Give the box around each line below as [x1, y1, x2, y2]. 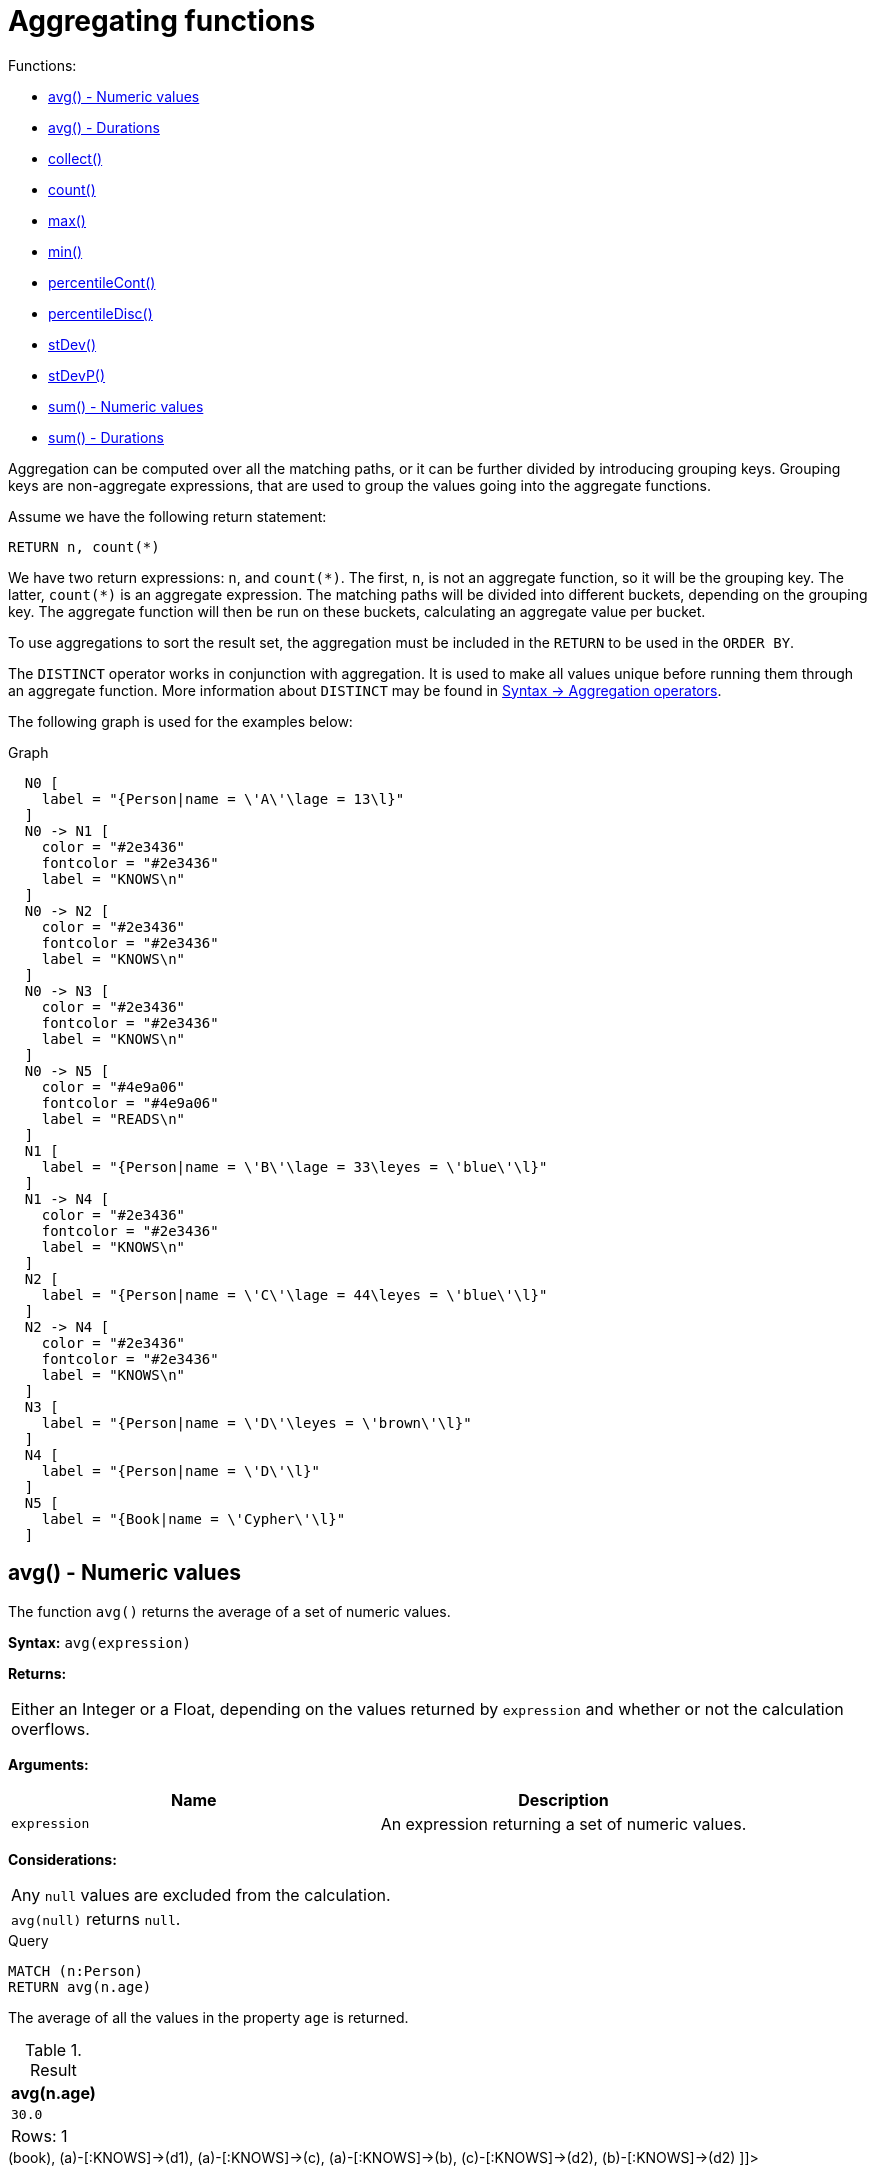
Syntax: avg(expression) [8, 1633, 191, 1651]
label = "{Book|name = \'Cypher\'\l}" [41, 1510, 346, 1527]
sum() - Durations [48, 428, 164, 446]
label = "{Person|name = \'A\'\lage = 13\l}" [41, 790, 405, 807]
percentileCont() [48, 273, 156, 291]
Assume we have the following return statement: [8, 507, 327, 525]
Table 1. [25, 2039, 82, 2060]
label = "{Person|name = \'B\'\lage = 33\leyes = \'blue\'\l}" [41, 1158, 548, 1175]
